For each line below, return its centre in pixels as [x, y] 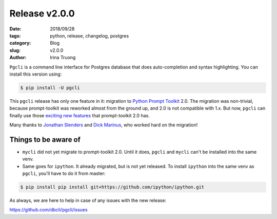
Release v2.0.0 [42, 13]
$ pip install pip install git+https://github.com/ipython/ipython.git [112, 187]
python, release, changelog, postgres [90, 35]
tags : [15, 35]
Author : [18, 58]
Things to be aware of [45, 140]
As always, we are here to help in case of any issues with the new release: [88, 200]
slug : [15, 50]
